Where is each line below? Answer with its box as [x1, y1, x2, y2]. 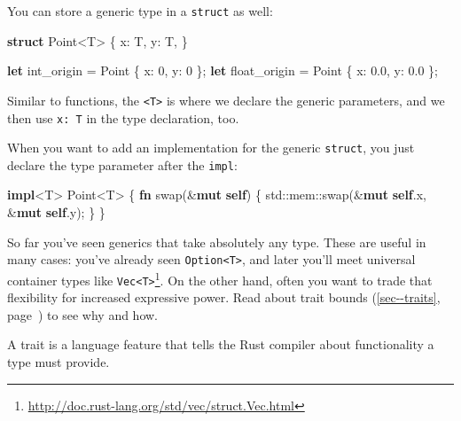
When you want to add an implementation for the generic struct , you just [7, 138, 415, 157]
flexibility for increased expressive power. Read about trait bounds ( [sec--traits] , [7, 288, 441, 307]
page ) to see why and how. [7, 305, 159, 324]
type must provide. [7, 353, 110, 370]
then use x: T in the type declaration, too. [7, 108, 239, 127]
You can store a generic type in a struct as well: [7, 2, 273, 19]
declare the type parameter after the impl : [7, 155, 238, 174]
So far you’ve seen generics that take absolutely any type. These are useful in [7, 232, 426, 251]
